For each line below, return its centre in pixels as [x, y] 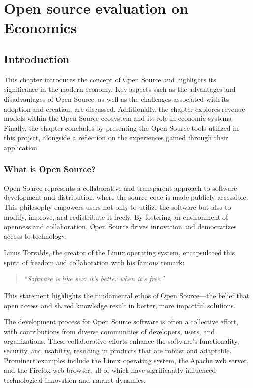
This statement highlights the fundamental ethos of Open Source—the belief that [127, 295]
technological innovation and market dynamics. [75, 379]
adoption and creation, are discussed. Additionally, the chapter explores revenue [125, 108]
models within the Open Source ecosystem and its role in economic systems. [119, 118]
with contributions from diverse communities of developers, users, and [110, 331]
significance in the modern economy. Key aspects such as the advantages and [120, 89]
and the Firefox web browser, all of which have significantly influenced [110, 370]
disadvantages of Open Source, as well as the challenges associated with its [117, 98]
